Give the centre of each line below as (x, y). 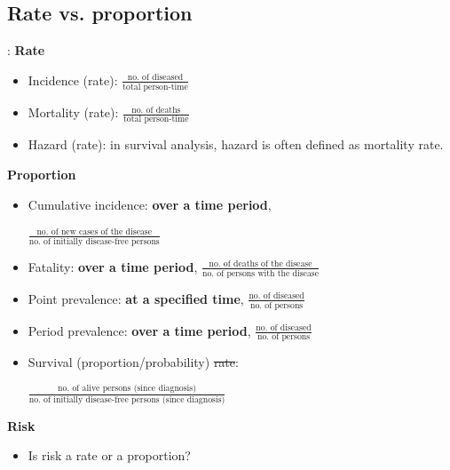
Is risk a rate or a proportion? (109, 455)
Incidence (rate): (73, 80)
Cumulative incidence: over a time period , (150, 204)
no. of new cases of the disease (95, 231)
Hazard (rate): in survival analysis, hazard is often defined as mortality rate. (236, 144)
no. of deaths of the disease (261, 264)
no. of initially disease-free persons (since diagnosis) (127, 399)
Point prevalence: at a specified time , (136, 298)
